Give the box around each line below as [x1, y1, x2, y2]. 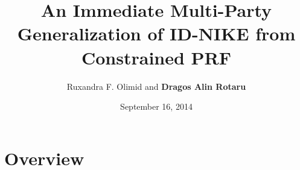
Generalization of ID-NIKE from [17, 21, 296, 46]
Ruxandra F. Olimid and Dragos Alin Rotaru [66, 80, 246, 92]
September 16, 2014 [120, 100, 193, 113]
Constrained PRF [81, 45, 232, 69]
